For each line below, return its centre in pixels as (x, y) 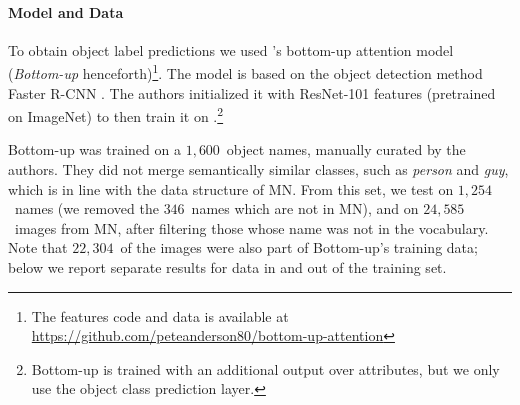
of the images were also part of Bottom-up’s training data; (299, 247)
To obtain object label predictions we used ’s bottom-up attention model (231, 49)
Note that (38, 247)
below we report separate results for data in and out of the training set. (227, 267)
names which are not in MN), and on (305, 208)
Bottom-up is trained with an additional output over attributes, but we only (265, 368)
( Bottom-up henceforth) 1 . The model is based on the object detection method (245, 72)
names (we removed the (86, 208)
